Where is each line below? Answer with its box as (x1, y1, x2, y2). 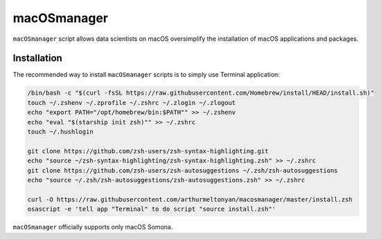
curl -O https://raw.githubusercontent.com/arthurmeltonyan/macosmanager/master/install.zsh (27, 195, 353, 203)
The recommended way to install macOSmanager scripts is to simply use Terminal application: (12, 70, 281, 79)
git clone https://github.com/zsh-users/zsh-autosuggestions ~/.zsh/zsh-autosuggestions (27, 166, 339, 174)
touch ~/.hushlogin (27, 128, 94, 135)
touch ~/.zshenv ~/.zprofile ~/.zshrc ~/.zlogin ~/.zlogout (27, 99, 236, 106)
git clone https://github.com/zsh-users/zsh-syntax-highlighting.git (27, 147, 269, 155)
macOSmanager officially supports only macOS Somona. (12, 223, 173, 231)
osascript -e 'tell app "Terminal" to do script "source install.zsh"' (27, 205, 276, 213)
